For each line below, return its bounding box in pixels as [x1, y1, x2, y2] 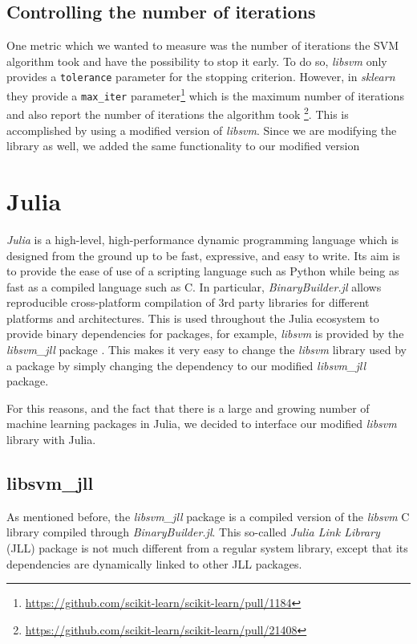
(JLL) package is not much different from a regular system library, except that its [6, 540, 408, 556]
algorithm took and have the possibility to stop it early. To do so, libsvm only [6, 52, 387, 69]
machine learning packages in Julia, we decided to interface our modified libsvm [6, 415, 397, 432]
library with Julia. [6, 431, 96, 448]
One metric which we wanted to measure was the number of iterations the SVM [6, 37, 399, 54]
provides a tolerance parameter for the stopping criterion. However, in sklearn [6, 68, 395, 85]
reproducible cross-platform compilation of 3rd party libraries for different [6, 294, 370, 311]
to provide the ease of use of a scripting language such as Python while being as [6, 263, 399, 279]
